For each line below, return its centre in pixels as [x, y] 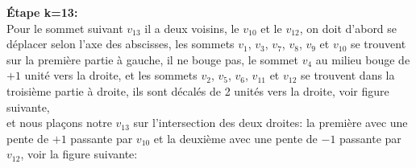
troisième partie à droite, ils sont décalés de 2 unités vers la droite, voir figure [198, 90]
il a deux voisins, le [192, 28]
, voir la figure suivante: [79, 154]
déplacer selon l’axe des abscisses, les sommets [121, 44]
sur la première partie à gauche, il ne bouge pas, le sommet [153, 59]
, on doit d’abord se [348, 28]
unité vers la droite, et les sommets [111, 75]
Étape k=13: [42, 12]
